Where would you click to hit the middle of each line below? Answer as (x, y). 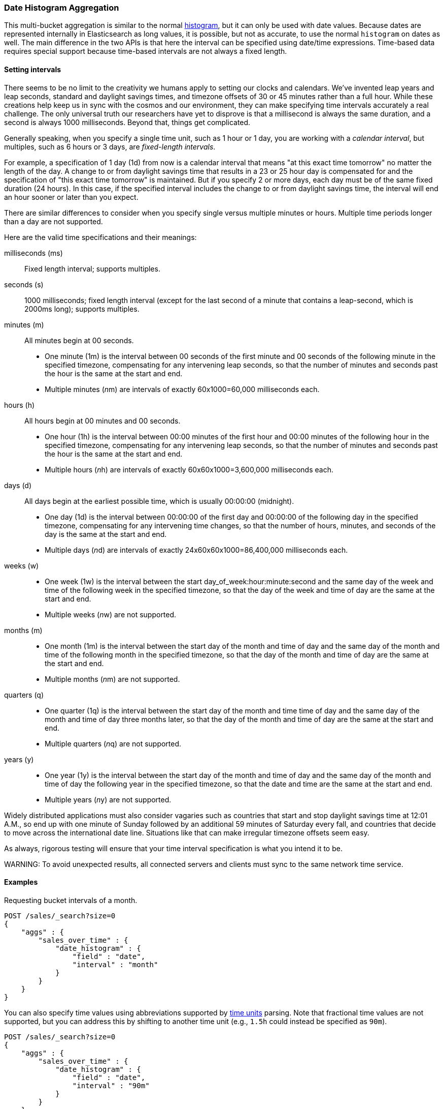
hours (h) (20, 405)
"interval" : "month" (115, 964)
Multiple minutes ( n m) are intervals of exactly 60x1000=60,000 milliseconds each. (182, 389)
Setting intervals (33, 69)
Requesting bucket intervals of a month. (71, 900)
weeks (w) (22, 565)
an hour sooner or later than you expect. (71, 197)
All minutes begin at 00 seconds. (79, 340)
